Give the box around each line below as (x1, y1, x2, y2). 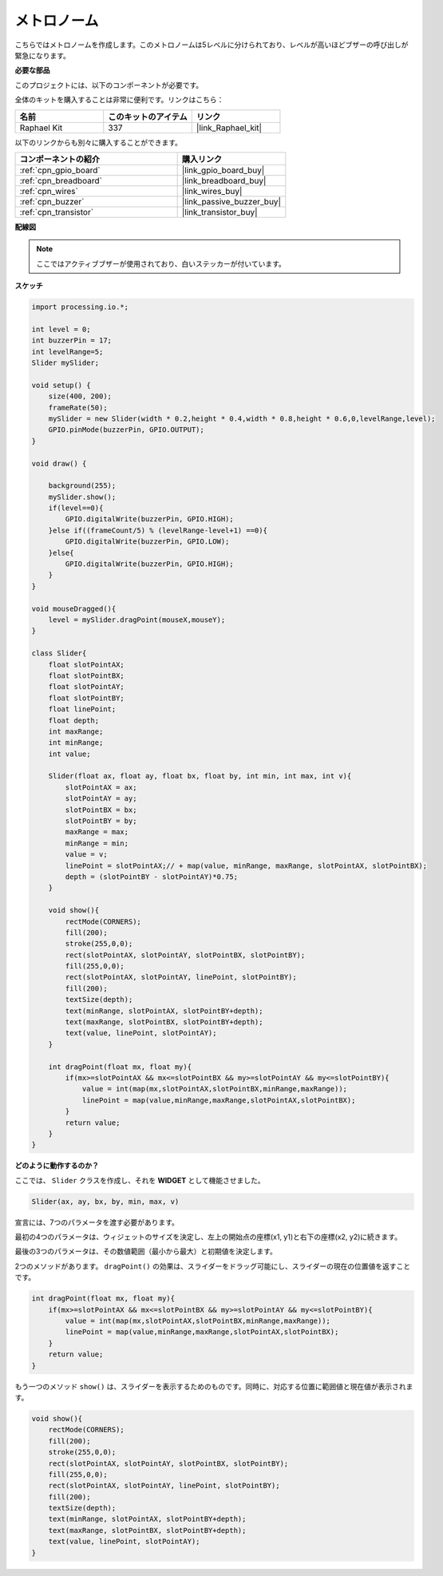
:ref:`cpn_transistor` (19, 206, 94, 217)
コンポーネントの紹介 (19, 153, 100, 164)
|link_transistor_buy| (181, 206, 259, 217)
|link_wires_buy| (181, 185, 243, 196)
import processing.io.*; (31, 303, 129, 311)
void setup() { (31, 380, 91, 390)
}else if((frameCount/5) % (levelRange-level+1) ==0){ (48, 525, 267, 535)
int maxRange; (48, 727, 104, 736)
